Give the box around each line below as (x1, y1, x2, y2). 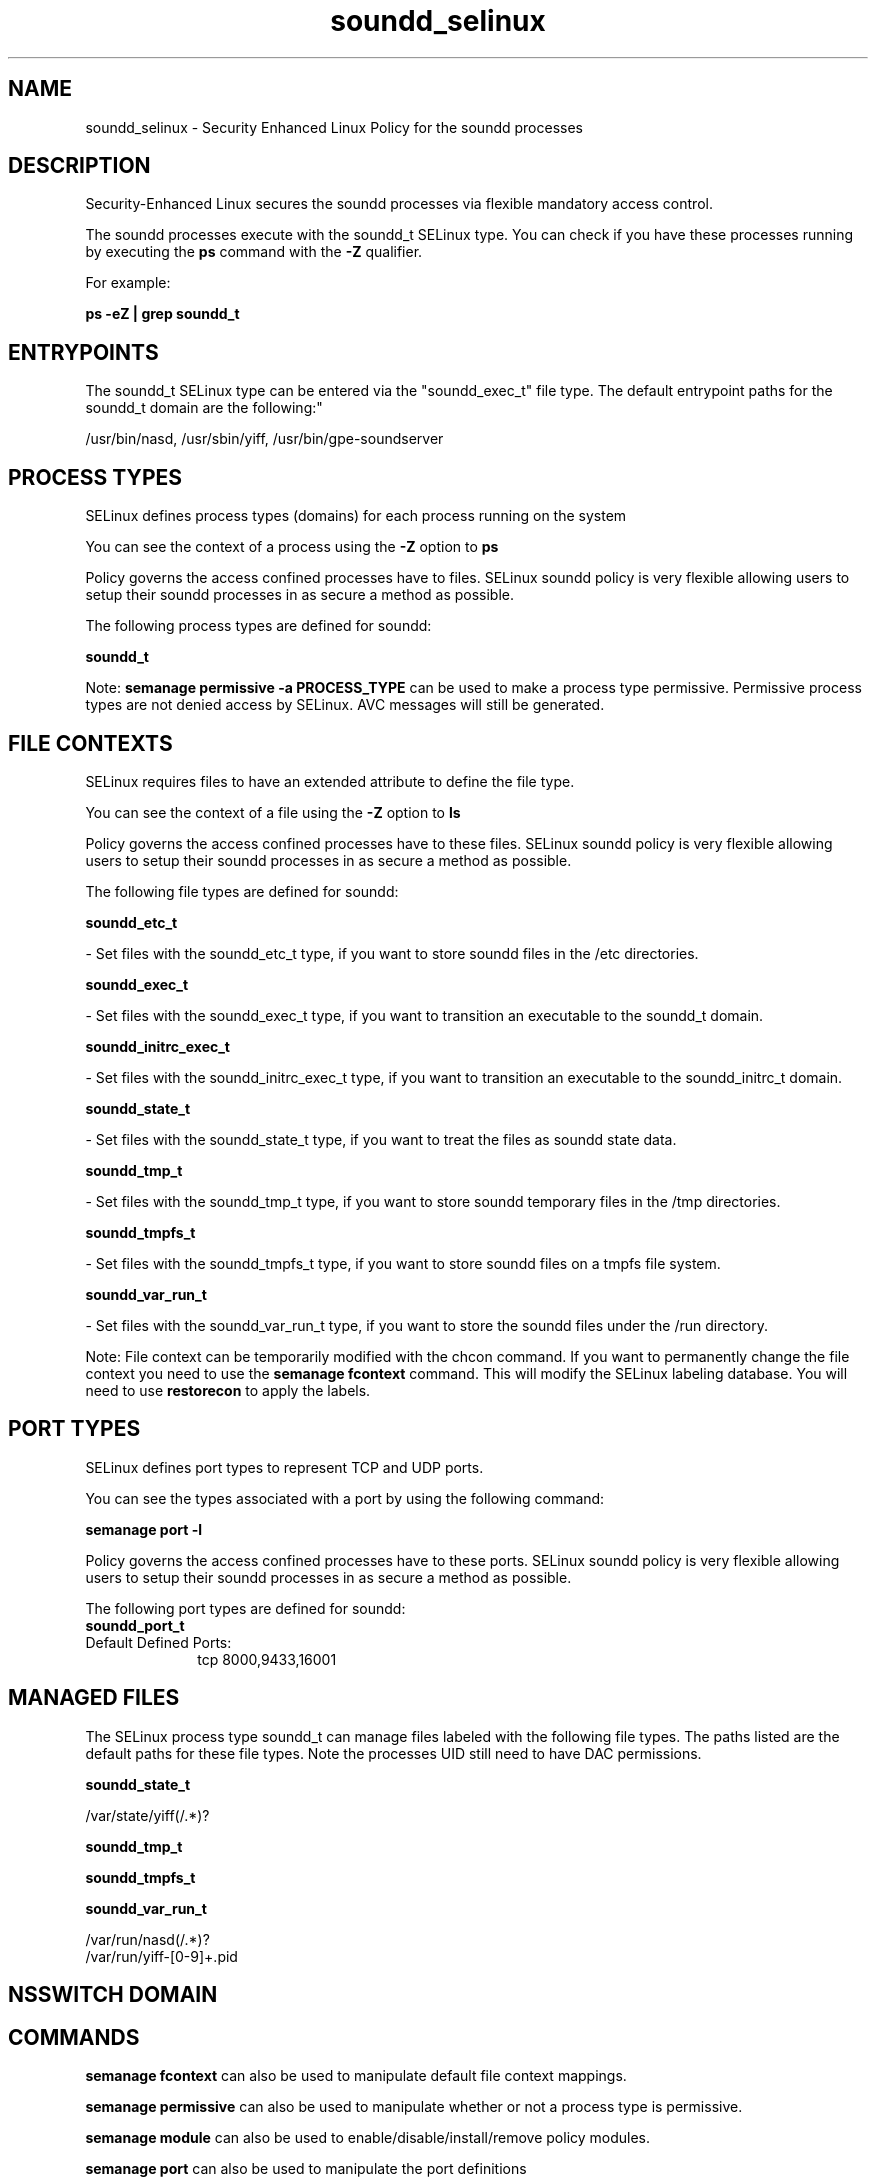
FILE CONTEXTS (8, 730, 173, 756)
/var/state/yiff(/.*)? (85, 1806, 210, 1824)
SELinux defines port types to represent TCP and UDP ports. (85, 1458, 484, 1476)
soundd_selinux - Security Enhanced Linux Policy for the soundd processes (85, 118, 583, 136)
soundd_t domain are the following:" (85, 399, 323, 417)
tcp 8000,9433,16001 (197, 1650, 337, 1668)
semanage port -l (85, 1520, 202, 1538)
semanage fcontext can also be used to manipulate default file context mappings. (85, 2066, 627, 2084)
